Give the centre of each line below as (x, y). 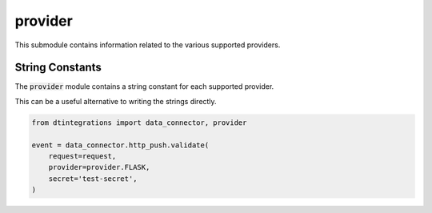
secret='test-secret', (93, 179)
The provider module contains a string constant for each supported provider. (144, 86)
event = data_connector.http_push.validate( (120, 145)
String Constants (58, 68)
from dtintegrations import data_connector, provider (139, 123)
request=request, (82, 156)
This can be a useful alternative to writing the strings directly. (116, 101)
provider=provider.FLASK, (99, 167)
